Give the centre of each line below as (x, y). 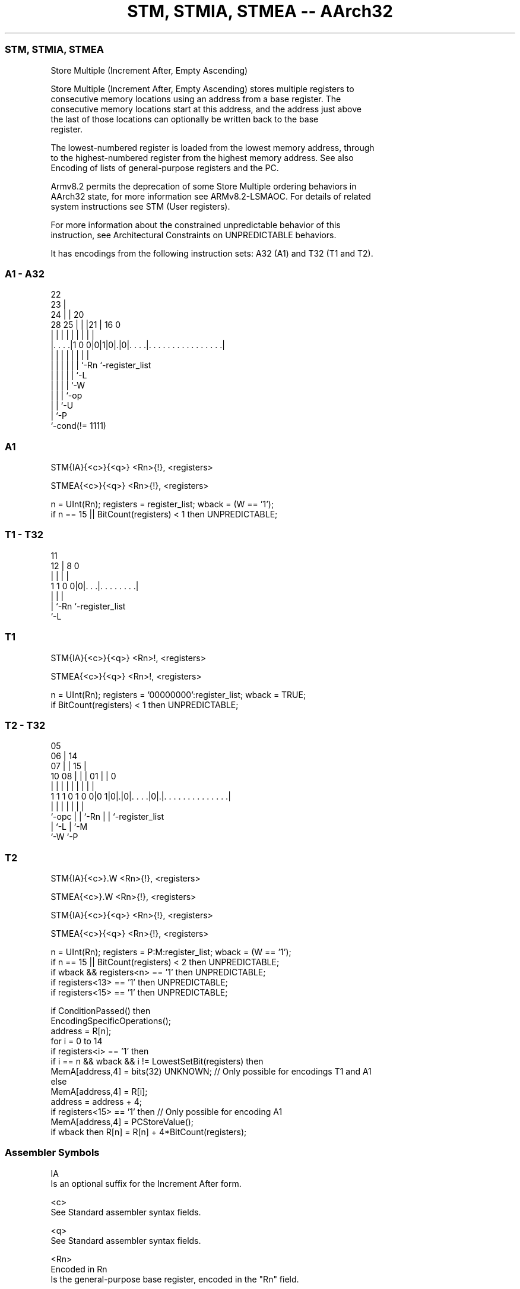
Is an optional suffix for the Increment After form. (146, 1183)
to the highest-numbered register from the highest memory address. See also (202, 157)
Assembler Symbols (52, 1153)
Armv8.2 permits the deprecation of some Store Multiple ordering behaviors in (204, 186)
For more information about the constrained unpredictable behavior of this (196, 225)
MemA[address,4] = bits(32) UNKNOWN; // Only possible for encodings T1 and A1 (211, 1071)
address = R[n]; (81, 1031)
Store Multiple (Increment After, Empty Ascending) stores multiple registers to (202, 89)
